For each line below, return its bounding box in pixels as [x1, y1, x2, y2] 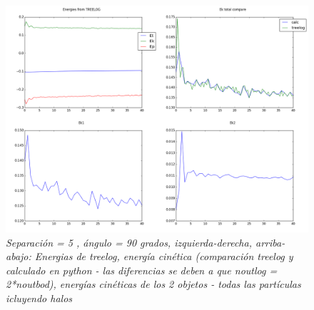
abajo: [6, 249, 31, 264]
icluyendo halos [6, 290, 73, 305]
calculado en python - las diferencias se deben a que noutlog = [6, 262, 278, 277]
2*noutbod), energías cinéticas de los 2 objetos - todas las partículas [6, 277, 301, 291]
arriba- [255, 234, 285, 249]
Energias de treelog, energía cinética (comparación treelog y [34, 249, 293, 264]
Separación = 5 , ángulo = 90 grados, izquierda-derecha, [6, 234, 252, 249]
